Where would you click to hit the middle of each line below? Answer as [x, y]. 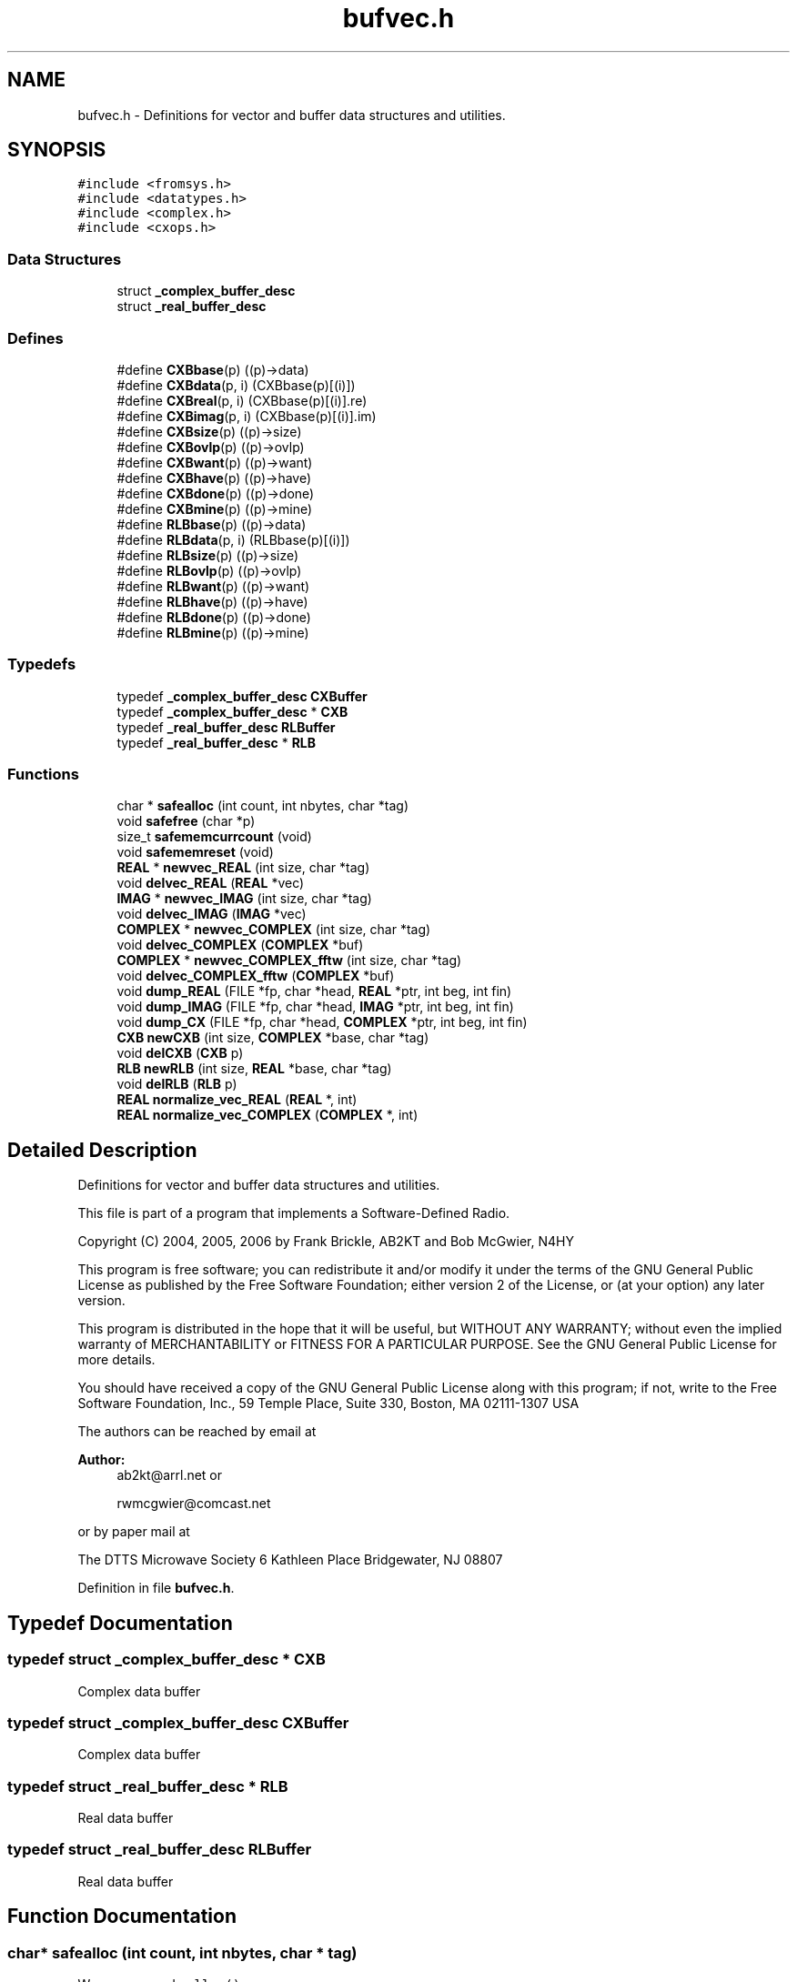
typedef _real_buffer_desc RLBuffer [226, 727]
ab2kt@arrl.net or [170, 1475]
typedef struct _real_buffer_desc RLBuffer [160, 1850]
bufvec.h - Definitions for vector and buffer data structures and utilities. [292, 115]
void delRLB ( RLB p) [177, 1084]
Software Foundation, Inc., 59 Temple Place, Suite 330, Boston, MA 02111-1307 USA [328, 1403]
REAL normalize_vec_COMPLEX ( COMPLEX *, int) [267, 1115]
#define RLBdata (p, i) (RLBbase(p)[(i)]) [233, 539]
